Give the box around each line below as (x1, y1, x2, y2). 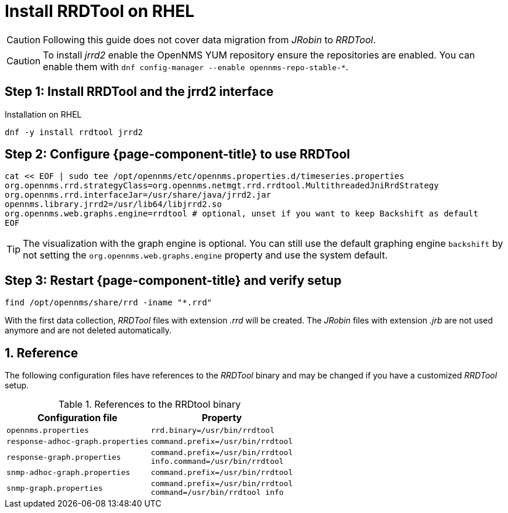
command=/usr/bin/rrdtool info (150, 488, 284, 497)
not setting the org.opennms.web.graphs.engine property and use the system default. (23, 249, 388, 261)
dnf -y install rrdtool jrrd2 (5, 127, 143, 137)
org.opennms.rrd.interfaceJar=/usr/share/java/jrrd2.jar (5, 190, 272, 200)
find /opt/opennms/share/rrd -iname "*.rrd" (5, 298, 212, 308)
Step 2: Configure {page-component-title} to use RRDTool (5, 147, 350, 162)
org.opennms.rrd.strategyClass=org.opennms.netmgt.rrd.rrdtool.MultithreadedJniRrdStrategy (5, 181, 439, 191)
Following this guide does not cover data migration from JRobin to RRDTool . (43, 33, 376, 46)
